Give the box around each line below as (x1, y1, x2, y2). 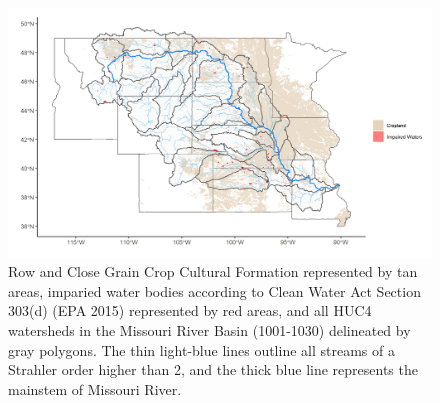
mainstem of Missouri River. (8, 378, 182, 399)
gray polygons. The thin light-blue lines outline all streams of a (8, 339, 395, 360)
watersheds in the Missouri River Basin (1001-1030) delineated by (8, 320, 411, 341)
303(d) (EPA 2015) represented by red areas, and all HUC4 (8, 300, 372, 321)
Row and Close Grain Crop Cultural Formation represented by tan (8, 261, 418, 282)
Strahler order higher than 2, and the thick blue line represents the (8, 359, 418, 380)
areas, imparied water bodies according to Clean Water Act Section (8, 280, 421, 301)
